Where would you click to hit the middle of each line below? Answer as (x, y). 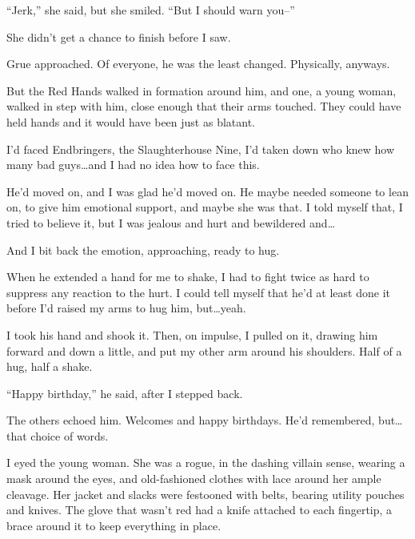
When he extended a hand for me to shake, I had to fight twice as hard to (188, 277)
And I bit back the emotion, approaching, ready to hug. (143, 249)
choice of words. (70, 435)
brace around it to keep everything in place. (114, 525)
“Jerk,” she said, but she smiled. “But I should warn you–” (151, 10)
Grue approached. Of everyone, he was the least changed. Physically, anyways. (198, 64)
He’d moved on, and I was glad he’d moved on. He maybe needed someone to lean (207, 191)
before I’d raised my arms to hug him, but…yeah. (126, 308)
